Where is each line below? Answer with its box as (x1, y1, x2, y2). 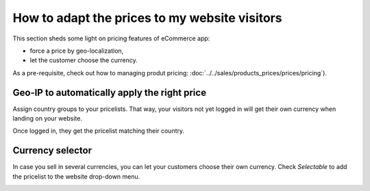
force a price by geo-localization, (29, 47, 124, 55)
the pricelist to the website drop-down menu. (12, 172, 140, 181)
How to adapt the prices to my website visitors (12, 10, 282, 25)
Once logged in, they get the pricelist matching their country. (12, 127, 185, 135)
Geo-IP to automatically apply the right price (12, 86, 207, 99)
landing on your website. (12, 114, 82, 123)
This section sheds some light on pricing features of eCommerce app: (12, 34, 210, 42)
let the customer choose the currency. (29, 56, 138, 64)
